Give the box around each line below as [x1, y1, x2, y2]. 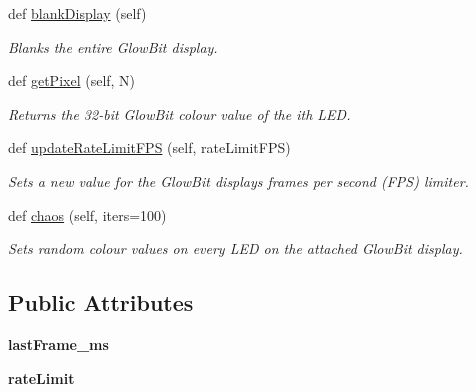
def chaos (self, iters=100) [8, 204, 167, 225]
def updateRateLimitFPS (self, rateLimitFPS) [8, 137, 291, 158]
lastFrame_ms [8, 333, 109, 354]
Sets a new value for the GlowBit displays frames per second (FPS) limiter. [8, 170, 469, 191]
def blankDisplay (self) [8, 3, 147, 23]
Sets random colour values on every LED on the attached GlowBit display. [8, 238, 463, 259]
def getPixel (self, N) [8, 70, 136, 91]
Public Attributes [8, 287, 194, 318]
